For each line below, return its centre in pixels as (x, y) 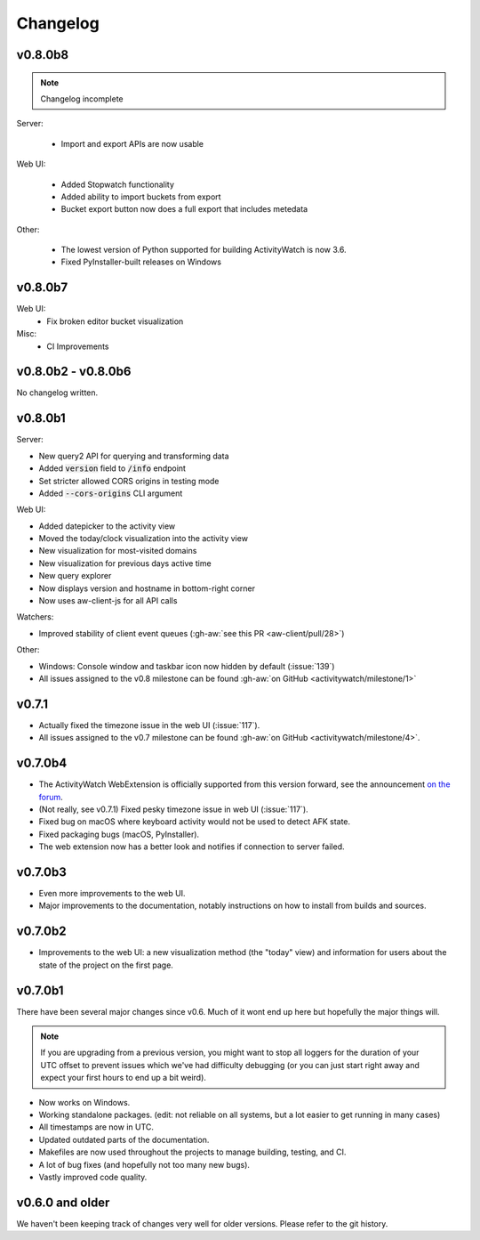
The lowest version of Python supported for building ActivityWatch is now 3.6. (204, 250)
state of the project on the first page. (106, 965)
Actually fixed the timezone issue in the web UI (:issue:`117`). (149, 725)
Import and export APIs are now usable (132, 143)
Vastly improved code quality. (93, 1177)
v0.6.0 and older (63, 1202)
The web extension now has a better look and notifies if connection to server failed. (192, 847)
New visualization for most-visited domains (118, 551)
